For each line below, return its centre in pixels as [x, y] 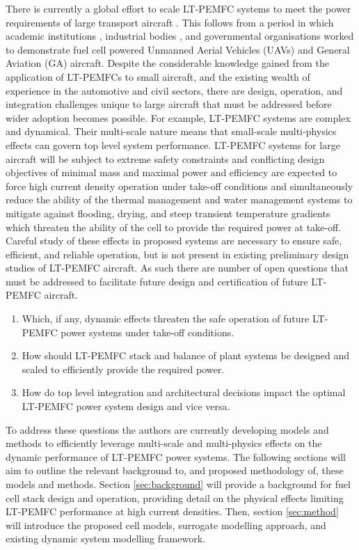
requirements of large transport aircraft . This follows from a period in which [170, 22]
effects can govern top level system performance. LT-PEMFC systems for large [173, 144]
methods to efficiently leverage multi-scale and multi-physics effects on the [164, 443]
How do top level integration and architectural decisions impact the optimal [184, 392]
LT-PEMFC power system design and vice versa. [126, 406]
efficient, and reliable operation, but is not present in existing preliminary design [177, 254]
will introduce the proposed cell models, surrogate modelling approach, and [166, 525]
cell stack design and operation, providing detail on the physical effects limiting [175, 497]
